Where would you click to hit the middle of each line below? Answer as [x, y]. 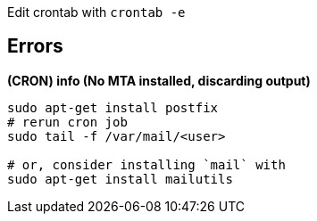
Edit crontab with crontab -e [96, 12]
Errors [35, 46]
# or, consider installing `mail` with [146, 164]
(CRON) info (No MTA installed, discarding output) [159, 80]
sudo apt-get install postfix [113, 107]
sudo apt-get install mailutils [120, 179]
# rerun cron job [67, 122]
